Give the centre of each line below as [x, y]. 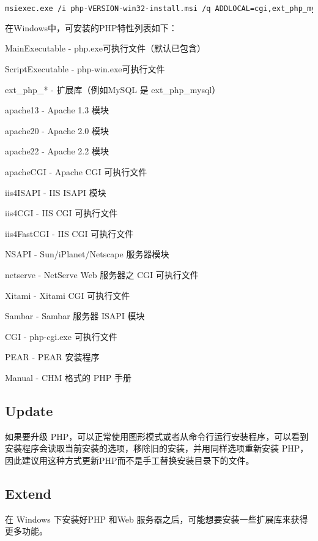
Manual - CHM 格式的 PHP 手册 [68, 377]
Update [29, 410]
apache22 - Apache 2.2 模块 [57, 151]
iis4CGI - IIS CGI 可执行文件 [61, 213]
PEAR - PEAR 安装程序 [52, 357]
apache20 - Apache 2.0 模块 [57, 130]
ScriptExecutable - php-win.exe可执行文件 [85, 69]
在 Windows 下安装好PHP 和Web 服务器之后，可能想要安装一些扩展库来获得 [157, 519]
